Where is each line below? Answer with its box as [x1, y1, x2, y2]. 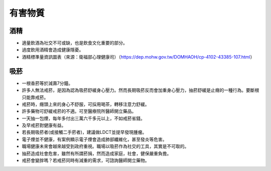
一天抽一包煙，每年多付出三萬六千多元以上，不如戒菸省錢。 [22, 115, 145, 121]
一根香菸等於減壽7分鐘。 [22, 80, 73, 86]
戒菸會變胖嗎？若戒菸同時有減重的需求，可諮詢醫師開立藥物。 [22, 157, 150, 163]
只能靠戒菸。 [22, 94, 49, 100]
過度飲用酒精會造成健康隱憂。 [22, 47, 84, 53]
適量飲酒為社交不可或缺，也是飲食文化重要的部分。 [22, 40, 127, 46]
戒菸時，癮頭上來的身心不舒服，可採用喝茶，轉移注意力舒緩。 [22, 101, 150, 107]
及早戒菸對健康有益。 [22, 122, 66, 128]
